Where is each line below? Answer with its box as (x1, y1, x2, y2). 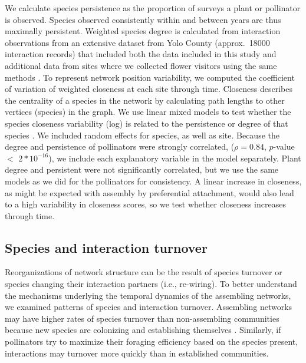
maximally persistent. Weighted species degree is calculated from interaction (5, 25, 281, 37)
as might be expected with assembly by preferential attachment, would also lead (5, 186, 294, 199)
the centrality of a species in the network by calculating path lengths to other (5, 94, 285, 106)
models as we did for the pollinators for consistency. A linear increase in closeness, (5, 174, 302, 187)
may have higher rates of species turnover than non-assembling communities (5, 312, 279, 324)
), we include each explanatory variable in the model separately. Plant (48, 151, 301, 164)
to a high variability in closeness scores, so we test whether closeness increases (5, 198, 286, 210)
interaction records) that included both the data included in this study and (5, 48, 277, 60)
